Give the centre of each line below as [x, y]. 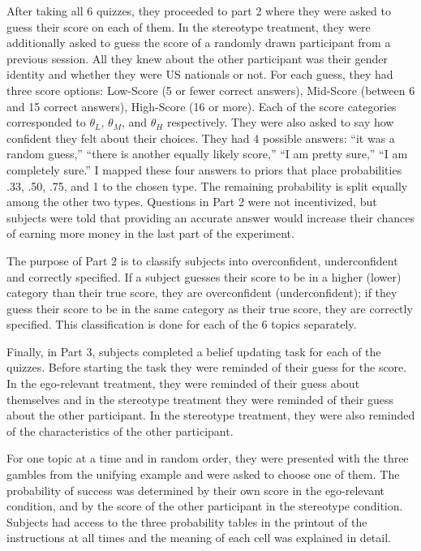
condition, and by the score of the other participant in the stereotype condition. [205, 506]
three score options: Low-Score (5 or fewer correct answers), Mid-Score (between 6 [211, 90]
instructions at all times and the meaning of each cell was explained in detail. [199, 538]
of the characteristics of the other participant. [120, 430]
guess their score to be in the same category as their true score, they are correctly [210, 308]
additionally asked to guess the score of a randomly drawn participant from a [199, 43]
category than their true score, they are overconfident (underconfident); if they [202, 293]
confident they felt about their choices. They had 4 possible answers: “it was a [201, 138]
